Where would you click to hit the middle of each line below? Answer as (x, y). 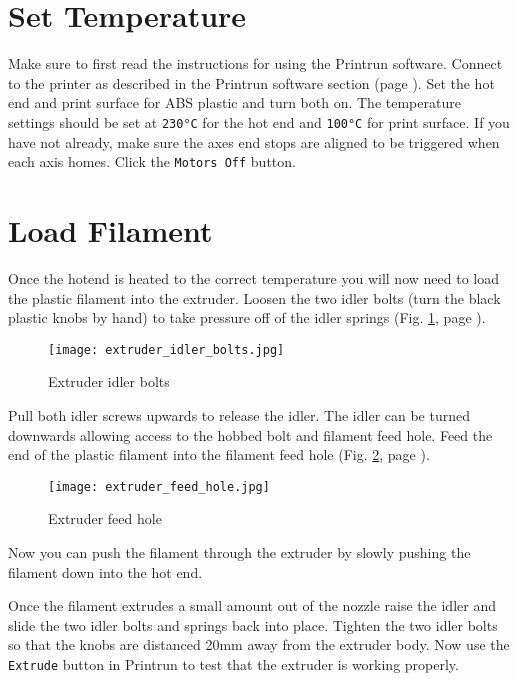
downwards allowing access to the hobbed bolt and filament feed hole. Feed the (250, 434)
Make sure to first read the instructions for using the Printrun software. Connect (255, 63)
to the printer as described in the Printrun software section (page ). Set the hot (251, 82)
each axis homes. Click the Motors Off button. (152, 161)
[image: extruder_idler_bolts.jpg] (166, 349)
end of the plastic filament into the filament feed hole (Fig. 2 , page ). (219, 454)
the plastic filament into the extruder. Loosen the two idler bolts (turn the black (254, 297)
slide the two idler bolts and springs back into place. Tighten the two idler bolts (253, 624)
